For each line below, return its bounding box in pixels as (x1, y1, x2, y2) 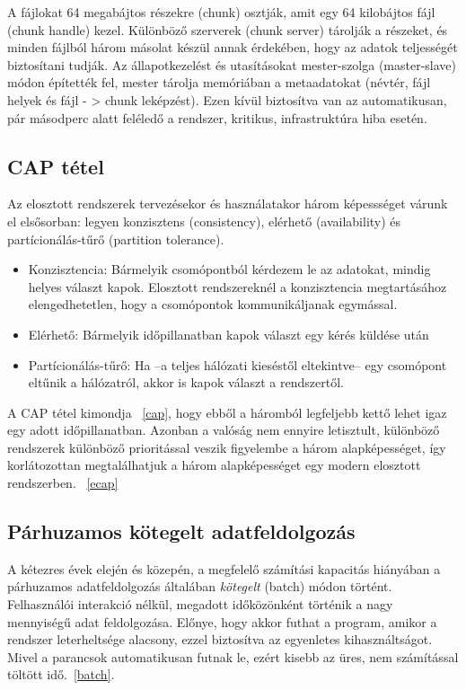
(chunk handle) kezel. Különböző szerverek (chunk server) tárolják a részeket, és (7, 20, 448, 39)
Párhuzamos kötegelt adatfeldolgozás (7, 517, 356, 545)
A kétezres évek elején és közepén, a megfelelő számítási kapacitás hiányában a (7, 559, 441, 578)
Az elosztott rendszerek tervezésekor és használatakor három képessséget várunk (7, 194, 448, 213)
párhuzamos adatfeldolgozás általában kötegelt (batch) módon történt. (7, 577, 392, 596)
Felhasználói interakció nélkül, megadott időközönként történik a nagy (7, 595, 393, 614)
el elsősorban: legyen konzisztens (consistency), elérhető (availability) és (7, 211, 401, 230)
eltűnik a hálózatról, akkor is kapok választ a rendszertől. (28, 373, 344, 392)
